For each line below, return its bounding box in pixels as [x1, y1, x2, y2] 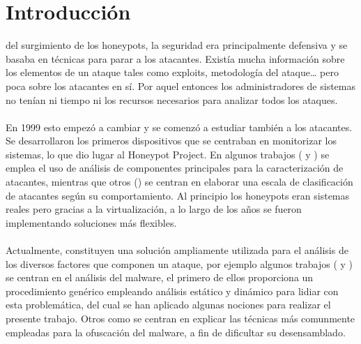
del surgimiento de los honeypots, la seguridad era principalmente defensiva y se [6, 38, 348, 52]
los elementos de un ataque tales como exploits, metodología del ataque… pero [6, 65, 339, 80]
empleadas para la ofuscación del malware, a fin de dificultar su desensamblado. [6, 324, 346, 339]
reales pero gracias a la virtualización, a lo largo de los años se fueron [6, 202, 302, 216]
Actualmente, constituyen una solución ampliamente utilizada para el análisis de [6, 243, 348, 257]
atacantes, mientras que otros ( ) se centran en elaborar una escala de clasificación [6, 174, 353, 189]
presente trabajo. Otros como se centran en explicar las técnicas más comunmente [6, 311, 355, 325]
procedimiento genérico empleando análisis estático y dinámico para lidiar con [6, 283, 339, 298]
